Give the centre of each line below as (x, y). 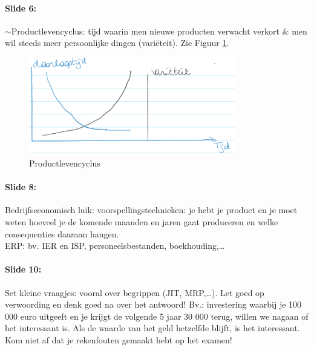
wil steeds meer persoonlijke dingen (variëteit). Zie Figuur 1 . (117, 43)
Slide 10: (23, 269)
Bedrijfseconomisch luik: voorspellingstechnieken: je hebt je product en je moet (151, 210)
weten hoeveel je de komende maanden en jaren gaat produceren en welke (142, 221)
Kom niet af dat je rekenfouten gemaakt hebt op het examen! (119, 339)
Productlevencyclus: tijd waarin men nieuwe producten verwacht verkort (145, 31)
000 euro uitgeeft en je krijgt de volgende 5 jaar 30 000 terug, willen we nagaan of (157, 316)
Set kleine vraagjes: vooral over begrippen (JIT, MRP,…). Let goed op (135, 292)
